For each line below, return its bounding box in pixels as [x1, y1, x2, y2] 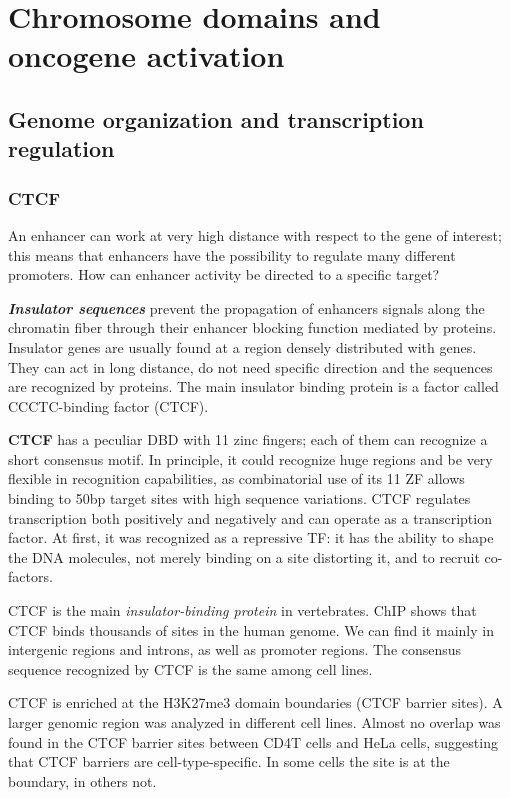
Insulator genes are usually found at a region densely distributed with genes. [8, 336, 477, 357]
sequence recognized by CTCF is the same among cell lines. [8, 658, 373, 679]
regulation [8, 133, 115, 164]
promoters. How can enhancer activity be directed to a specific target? [8, 264, 440, 285]
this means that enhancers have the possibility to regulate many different [8, 244, 456, 265]
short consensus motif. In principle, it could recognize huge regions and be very [8, 448, 493, 469]
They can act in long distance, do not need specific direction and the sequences [8, 356, 493, 377]
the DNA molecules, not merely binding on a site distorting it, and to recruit [8, 546, 480, 567]
